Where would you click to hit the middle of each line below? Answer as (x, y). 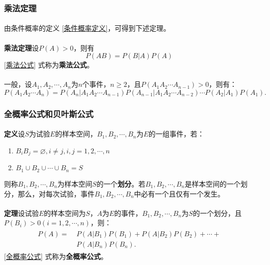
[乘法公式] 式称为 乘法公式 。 (49, 65)
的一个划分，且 (217, 213)
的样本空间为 (65, 213)
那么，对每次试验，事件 (56, 193)
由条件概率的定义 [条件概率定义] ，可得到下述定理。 (87, 28)
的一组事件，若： (176, 134)
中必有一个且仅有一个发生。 (179, 193)
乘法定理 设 (21, 47)
